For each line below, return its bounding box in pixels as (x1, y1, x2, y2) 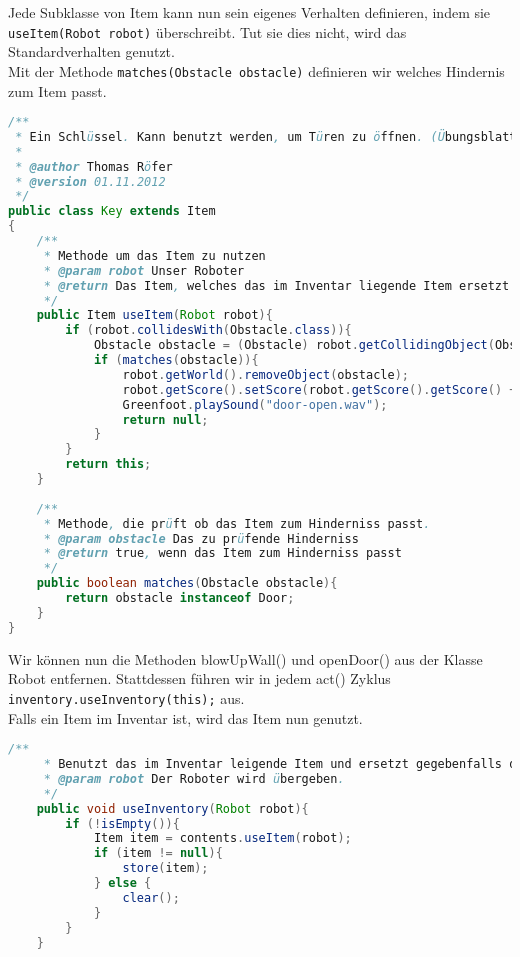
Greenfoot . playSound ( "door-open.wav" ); (122, 397, 388, 412)
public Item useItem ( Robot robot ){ (36, 308, 273, 323)
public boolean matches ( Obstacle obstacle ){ (36, 576, 338, 591)
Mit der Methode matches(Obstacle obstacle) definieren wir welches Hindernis (8, 60, 505, 81)
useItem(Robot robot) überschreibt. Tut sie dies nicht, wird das (8, 21, 407, 42)
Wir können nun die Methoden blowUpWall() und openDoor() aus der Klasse (8, 648, 483, 669)
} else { (93, 876, 152, 891)
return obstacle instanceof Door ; (65, 591, 295, 606)
